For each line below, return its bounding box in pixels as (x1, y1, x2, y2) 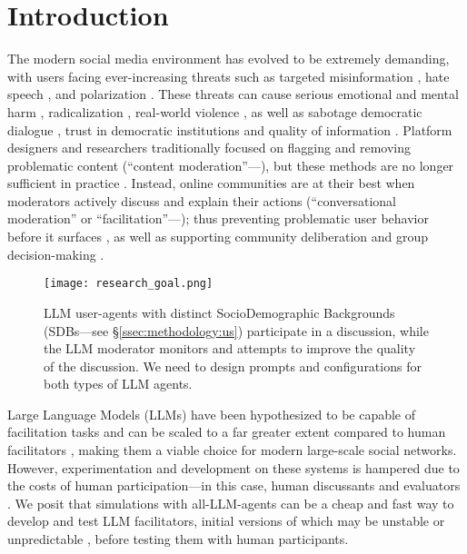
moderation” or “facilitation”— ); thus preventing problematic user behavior (7, 209, 429, 228)
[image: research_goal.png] (44, 277, 214, 291)
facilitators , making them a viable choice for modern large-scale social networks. (7, 440, 457, 460)
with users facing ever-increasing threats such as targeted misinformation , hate (7, 66, 450, 85)
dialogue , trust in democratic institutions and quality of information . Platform (7, 120, 452, 139)
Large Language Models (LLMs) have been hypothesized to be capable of (7, 404, 416, 423)
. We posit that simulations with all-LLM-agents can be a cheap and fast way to (7, 493, 454, 512)
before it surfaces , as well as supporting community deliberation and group (7, 227, 429, 246)
